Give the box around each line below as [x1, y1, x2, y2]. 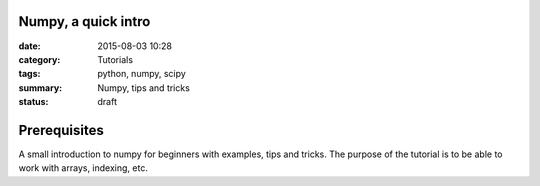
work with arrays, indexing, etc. [18, 162, 149, 174]
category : [18, 53, 61, 65]
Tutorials [97, 53, 134, 65]
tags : [18, 68, 41, 80]
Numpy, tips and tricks [97, 81, 190, 94]
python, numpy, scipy [97, 68, 187, 80]
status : [18, 96, 49, 108]
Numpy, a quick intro [18, 13, 151, 30]
